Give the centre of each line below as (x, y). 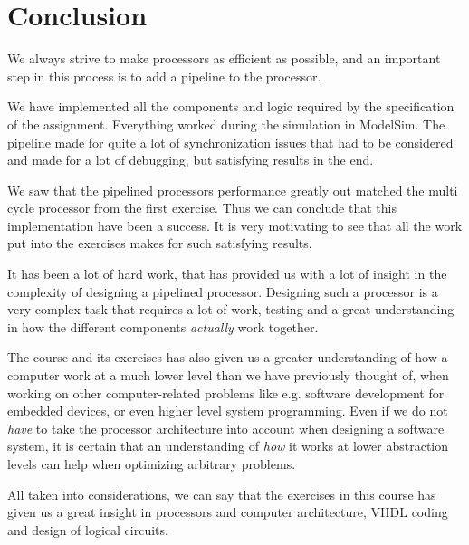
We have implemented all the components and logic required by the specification (231, 106)
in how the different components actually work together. (163, 326)
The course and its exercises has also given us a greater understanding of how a (228, 357)
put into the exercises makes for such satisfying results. (160, 243)
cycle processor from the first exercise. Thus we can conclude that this (202, 208)
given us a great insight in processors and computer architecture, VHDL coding (228, 512)
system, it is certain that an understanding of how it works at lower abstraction (228, 446)
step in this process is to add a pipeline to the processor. (164, 76)
